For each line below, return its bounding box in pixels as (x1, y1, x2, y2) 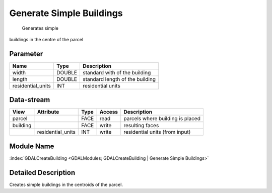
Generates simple (22, 25, 59, 31)
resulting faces (123, 122, 159, 129)
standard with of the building (83, 69, 151, 76)
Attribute (37, 109, 59, 116)
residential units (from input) (123, 129, 191, 136)
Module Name (9, 142, 54, 150)
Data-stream (9, 95, 50, 104)
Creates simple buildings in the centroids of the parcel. (9, 181, 123, 187)
